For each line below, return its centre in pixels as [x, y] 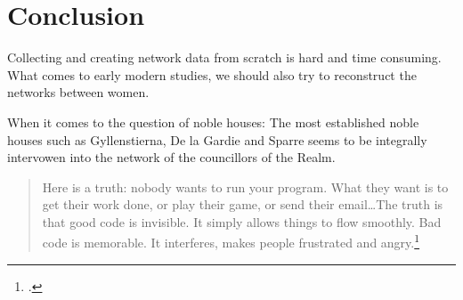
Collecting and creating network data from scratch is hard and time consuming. [224, 57]
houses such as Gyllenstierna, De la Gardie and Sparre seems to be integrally [217, 139]
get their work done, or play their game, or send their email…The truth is [243, 204]
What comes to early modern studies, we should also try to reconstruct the [212, 74]
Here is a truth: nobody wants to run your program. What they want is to [245, 186]
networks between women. [78, 92]
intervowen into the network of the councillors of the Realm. [171, 157]
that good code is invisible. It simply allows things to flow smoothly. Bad [242, 221]
